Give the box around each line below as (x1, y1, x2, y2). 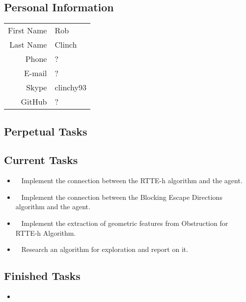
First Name (8, 25, 47, 36)
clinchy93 (55, 82, 86, 93)
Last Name (9, 39, 47, 51)
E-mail (24, 67, 47, 79)
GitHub (21, 96, 47, 108)
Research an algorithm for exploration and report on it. (21, 244, 189, 254)
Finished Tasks (4, 268, 81, 283)
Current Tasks (4, 152, 78, 167)
